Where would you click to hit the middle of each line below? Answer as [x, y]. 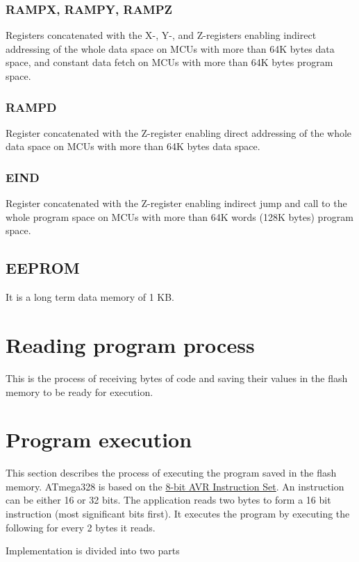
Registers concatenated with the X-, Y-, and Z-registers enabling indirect [161, 35]
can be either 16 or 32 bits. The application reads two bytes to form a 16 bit [168, 500]
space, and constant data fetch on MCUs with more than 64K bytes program [169, 62]
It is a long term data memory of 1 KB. [90, 297]
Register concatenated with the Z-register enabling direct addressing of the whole [179, 132]
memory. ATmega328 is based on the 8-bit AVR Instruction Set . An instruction [175, 486]
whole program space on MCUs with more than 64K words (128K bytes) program [180, 216]
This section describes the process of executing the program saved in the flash [171, 473]
